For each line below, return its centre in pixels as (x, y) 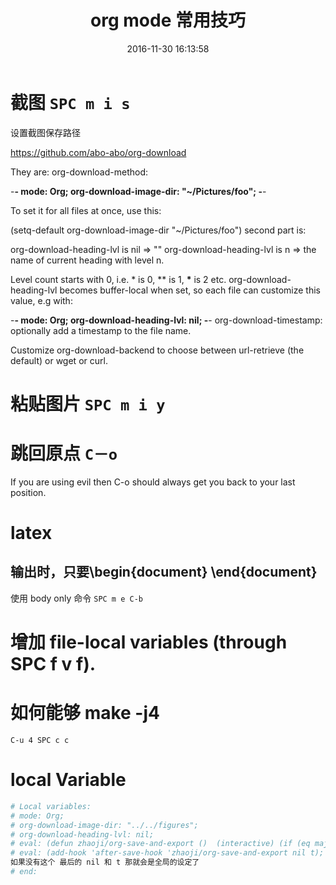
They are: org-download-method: (79, 172)
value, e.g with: (41, 300)
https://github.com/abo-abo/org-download (98, 152)
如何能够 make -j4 (85, 713)
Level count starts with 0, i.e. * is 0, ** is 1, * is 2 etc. (118, 279)
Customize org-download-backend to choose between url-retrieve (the (157, 350)
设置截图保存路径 (45, 132)
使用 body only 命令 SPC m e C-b (76, 598)
